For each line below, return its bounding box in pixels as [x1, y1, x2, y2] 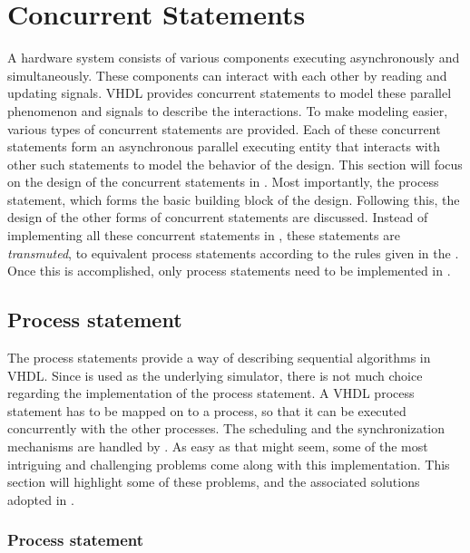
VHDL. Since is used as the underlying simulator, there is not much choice [7, 365, 423, 384]
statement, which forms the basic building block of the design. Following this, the [7, 189, 460, 209]
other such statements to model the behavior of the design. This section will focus [7, 154, 463, 173]
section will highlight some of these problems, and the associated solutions [7, 472, 420, 491]
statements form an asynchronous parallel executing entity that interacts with [7, 137, 440, 156]
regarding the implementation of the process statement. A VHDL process [7, 383, 415, 403]
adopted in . [7, 490, 74, 509]
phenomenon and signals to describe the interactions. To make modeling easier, [7, 101, 448, 120]
